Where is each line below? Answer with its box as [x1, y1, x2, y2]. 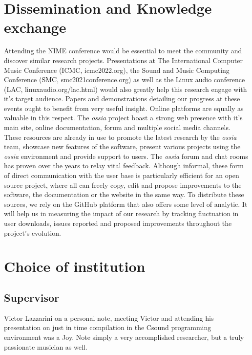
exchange [4, 17, 66, 37]
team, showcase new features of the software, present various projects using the [4, 141, 241, 152]
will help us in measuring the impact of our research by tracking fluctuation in [4, 208, 239, 219]
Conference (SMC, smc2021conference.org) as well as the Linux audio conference [4, 74, 245, 85]
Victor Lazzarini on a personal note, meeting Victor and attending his [4, 312, 214, 323]
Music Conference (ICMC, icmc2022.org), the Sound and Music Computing [4, 65, 230, 75]
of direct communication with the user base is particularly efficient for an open [4, 170, 239, 180]
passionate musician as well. [4, 341, 87, 352]
